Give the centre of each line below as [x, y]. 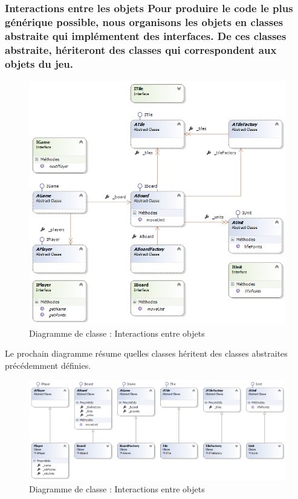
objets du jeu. [39, 63]
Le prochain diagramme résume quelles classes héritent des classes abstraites [146, 353]
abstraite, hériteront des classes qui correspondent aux [141, 49]
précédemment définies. [48, 365]
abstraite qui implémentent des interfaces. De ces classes [146, 35]
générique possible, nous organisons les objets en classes [144, 21]
